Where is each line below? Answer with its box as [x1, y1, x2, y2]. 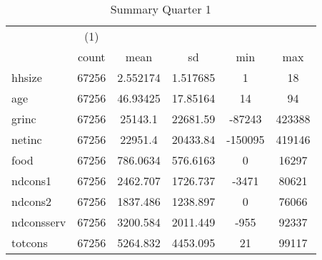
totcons [11, 234, 48, 251]
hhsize [11, 69, 42, 85]
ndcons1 [11, 172, 52, 189]
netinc [11, 131, 42, 147]
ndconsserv [11, 214, 66, 230]
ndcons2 [11, 193, 52, 209]
